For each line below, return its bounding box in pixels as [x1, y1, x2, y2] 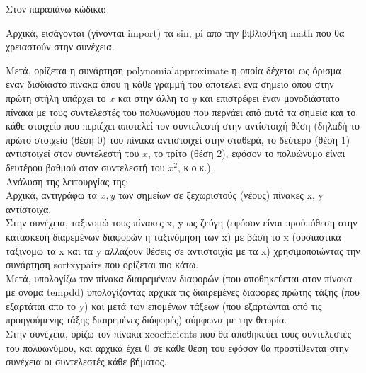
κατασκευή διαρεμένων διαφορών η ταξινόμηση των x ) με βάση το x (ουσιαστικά [6, 229, 341, 243]
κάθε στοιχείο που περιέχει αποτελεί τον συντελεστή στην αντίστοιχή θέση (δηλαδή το [6, 118, 360, 133]
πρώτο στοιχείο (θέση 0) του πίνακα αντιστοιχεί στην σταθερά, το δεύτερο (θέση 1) [6, 132, 350, 147]
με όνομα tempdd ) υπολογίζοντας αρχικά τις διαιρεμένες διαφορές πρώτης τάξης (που [6, 285, 360, 299]
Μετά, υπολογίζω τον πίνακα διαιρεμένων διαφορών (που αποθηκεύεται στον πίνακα [6, 270, 353, 285]
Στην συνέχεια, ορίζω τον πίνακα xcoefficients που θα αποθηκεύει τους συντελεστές [6, 326, 351, 341]
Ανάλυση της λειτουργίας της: [6, 173, 129, 188]
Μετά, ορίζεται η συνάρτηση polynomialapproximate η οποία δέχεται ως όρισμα [6, 62, 341, 77]
